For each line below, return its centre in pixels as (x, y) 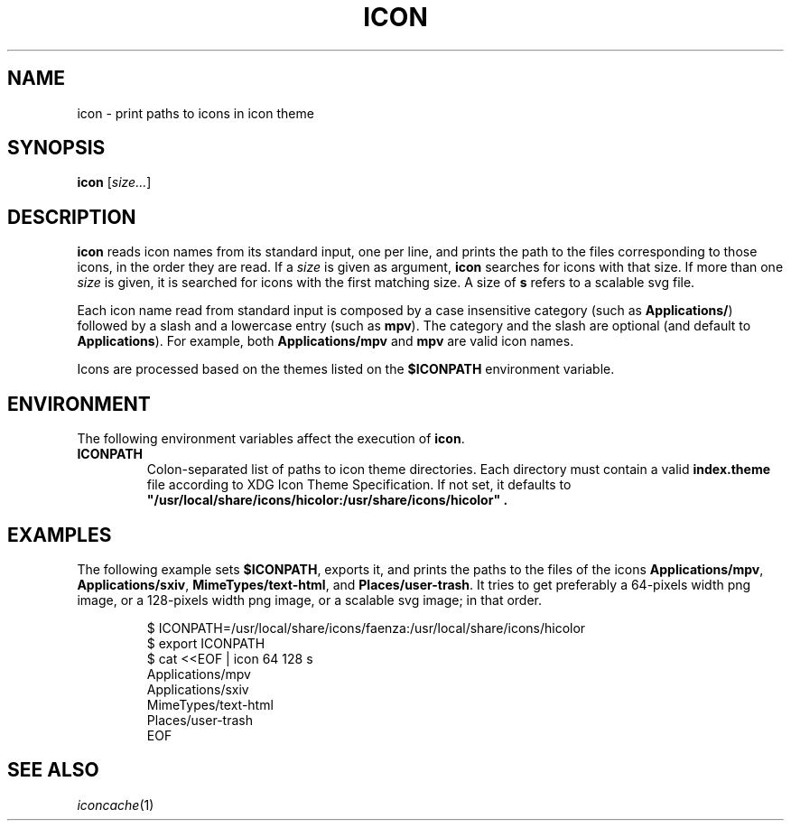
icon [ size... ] (114, 182)
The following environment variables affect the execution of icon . (271, 439)
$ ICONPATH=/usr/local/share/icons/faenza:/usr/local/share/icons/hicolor (366, 628)
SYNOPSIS (56, 148)
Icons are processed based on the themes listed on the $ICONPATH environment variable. (346, 369)
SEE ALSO (53, 770)
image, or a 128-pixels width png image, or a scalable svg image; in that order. (310, 600)
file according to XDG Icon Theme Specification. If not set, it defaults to (359, 485)
